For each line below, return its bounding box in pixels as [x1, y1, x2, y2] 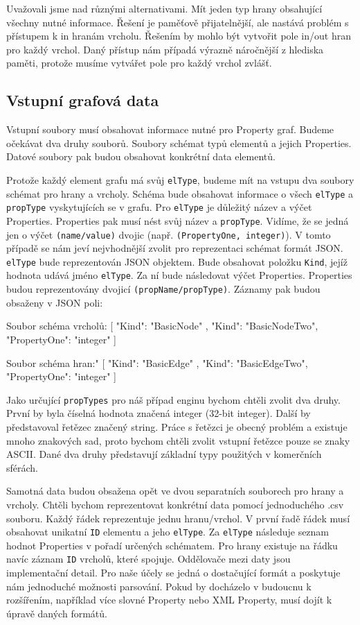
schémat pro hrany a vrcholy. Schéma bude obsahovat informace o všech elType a [6, 186, 354, 200]
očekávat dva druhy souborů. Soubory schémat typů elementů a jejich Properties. [6, 135, 352, 150]
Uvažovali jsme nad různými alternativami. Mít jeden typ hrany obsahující [6, 1, 323, 15]
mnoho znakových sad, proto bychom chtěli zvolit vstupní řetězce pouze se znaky [6, 433, 350, 447]
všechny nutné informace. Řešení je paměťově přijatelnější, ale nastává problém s [6, 15, 349, 29]
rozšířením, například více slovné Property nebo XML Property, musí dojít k [6, 592, 332, 607]
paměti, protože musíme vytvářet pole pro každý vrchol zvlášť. [6, 55, 272, 70]
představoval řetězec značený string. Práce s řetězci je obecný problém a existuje [6, 420, 348, 434]
